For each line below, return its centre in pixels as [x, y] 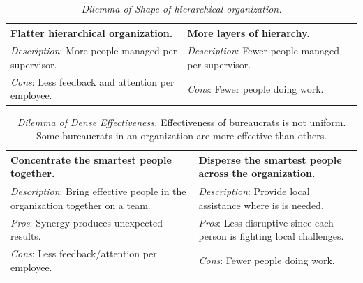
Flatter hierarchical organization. [92, 32]
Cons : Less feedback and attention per [92, 81]
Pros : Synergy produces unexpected [87, 222]
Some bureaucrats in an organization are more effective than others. [181, 136]
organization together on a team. [81, 205]
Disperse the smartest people [270, 159]
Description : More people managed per [94, 51]
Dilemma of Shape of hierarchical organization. [181, 8]
